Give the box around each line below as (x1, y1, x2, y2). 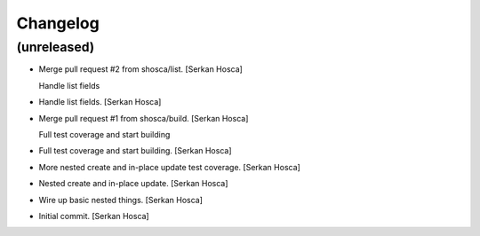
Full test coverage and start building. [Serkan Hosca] (38, 146, 232, 156)
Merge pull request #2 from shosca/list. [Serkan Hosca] (38, 64, 244, 75)
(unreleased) (16, 39, 95, 55)
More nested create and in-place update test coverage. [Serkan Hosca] (38, 161, 301, 172)
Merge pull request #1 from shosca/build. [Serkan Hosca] (38, 113, 249, 123)
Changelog (16, 13, 100, 33)
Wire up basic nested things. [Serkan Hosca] (38, 194, 204, 205)
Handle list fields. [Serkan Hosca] (38, 97, 162, 107)
